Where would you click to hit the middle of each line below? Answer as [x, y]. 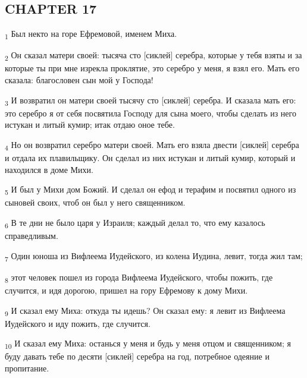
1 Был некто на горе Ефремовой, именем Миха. [91, 34]
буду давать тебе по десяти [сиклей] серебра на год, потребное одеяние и [137, 356]
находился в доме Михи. [49, 169]
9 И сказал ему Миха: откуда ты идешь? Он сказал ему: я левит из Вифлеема [145, 311]
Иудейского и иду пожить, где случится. [78, 323]
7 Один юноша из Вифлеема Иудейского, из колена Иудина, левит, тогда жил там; [154, 256]
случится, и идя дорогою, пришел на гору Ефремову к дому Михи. [126, 290]
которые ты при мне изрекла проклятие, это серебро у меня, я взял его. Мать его [152, 68]
